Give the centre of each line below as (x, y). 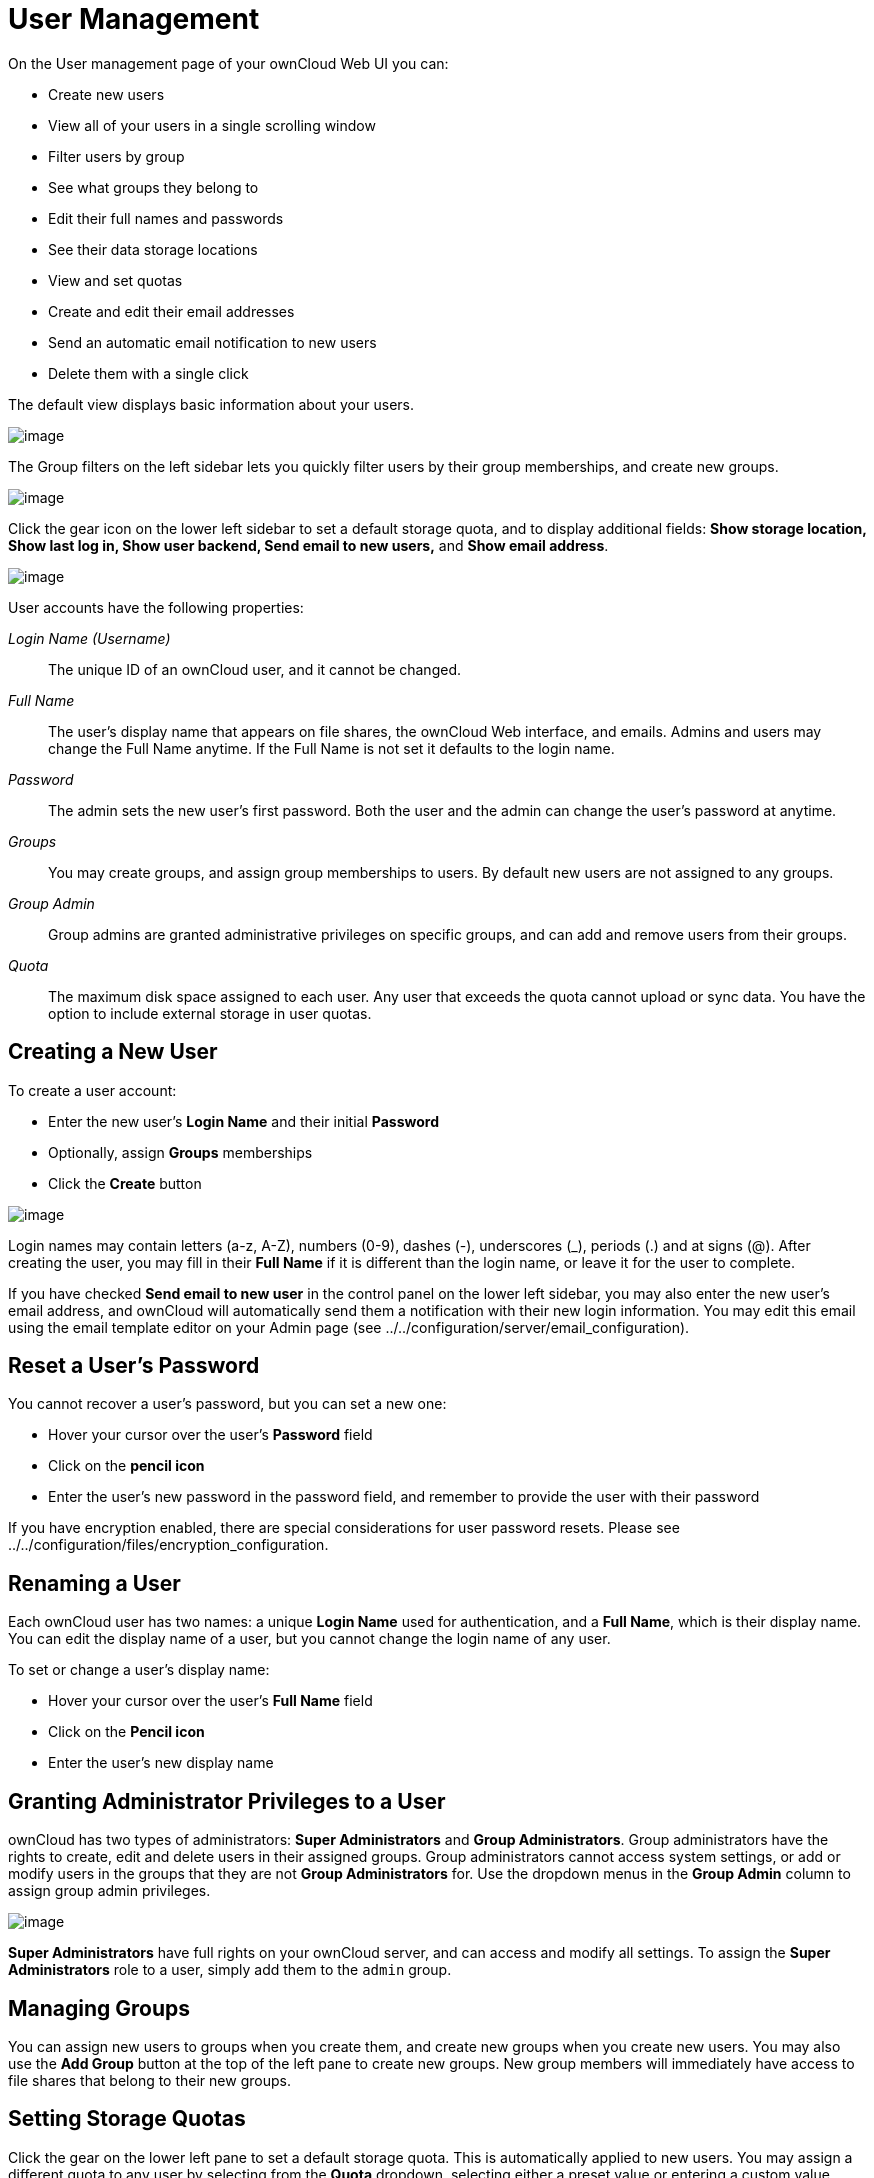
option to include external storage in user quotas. (210, 1013)
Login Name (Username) (89, 638)
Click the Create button (125, 1183)
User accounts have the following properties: (156, 607)
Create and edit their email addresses (171, 311)
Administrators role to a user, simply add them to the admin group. (230, 1970)
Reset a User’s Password (134, 1366)
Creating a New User (113, 1052)
